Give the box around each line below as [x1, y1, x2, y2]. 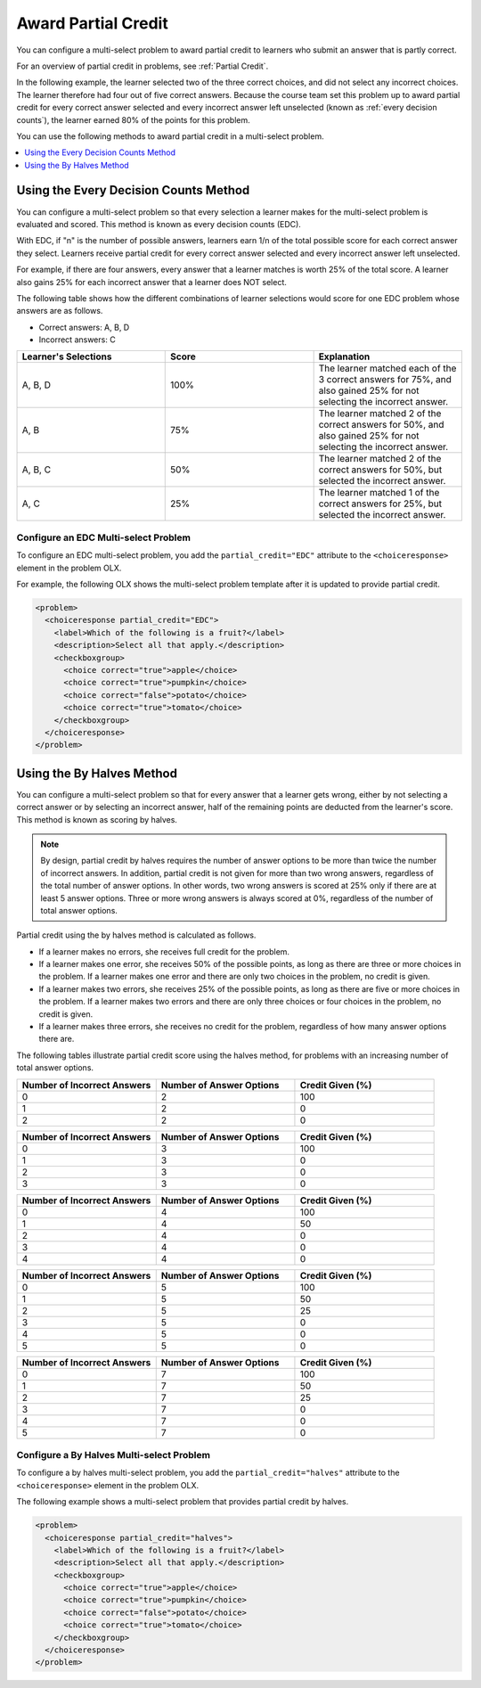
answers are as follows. [16, 306, 103, 316]
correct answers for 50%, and [318, 419, 444, 431]
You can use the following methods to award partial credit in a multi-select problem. [16, 130, 324, 142]
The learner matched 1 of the [318, 487, 440, 499]
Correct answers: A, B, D [38, 322, 130, 332]
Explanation [318, 350, 371, 363]
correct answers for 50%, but [318, 463, 443, 476]
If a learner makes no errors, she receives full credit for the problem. [38, 946, 289, 957]
